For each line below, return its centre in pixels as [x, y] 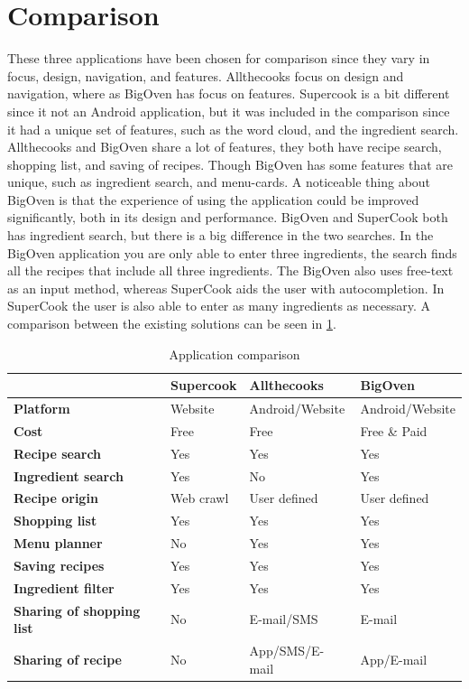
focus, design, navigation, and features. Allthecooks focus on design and [206, 75]
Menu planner [58, 543]
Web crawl [200, 498]
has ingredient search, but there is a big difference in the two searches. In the [221, 235]
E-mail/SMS [284, 619]
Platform [42, 409]
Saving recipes [59, 565]
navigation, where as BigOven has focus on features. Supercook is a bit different [229, 93]
